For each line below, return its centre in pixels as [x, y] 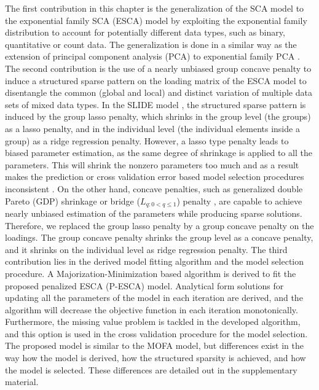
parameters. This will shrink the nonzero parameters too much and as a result [152, 164]
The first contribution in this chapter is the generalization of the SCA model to [155, 8]
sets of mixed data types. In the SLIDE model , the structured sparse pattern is [156, 104]
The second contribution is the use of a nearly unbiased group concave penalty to [158, 68]
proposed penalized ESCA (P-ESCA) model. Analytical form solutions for [144, 285]
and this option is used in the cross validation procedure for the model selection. [156, 333]
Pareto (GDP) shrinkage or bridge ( [73, 201]
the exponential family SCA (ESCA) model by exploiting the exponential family [156, 20]
